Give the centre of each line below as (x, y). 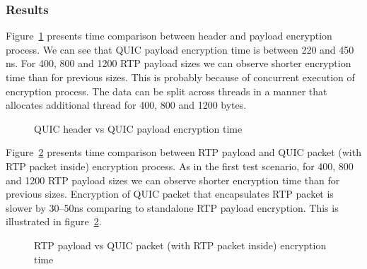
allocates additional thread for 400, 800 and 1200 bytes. (126, 105)
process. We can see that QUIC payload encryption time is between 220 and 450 (180, 49)
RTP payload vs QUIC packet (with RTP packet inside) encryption (180, 245)
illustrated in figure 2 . (54, 221)
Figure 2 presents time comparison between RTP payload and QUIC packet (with (183, 152)
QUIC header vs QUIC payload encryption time (138, 128)
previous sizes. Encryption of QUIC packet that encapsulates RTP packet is (170, 194)
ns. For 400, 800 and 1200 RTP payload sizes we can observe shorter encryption (179, 63)
